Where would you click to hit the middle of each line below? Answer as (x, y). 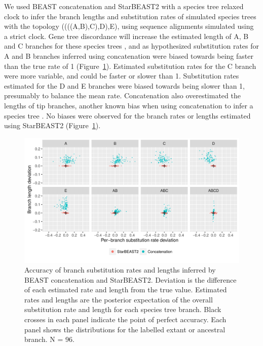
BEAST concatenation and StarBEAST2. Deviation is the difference (130, 279)
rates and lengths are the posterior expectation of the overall (119, 299)
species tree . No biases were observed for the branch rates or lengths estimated (127, 115)
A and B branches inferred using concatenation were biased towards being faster (129, 55)
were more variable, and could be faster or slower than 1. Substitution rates (122, 76)
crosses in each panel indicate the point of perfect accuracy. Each (125, 319)
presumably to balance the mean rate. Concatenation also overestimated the (122, 95)
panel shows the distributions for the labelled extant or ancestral (125, 329)
